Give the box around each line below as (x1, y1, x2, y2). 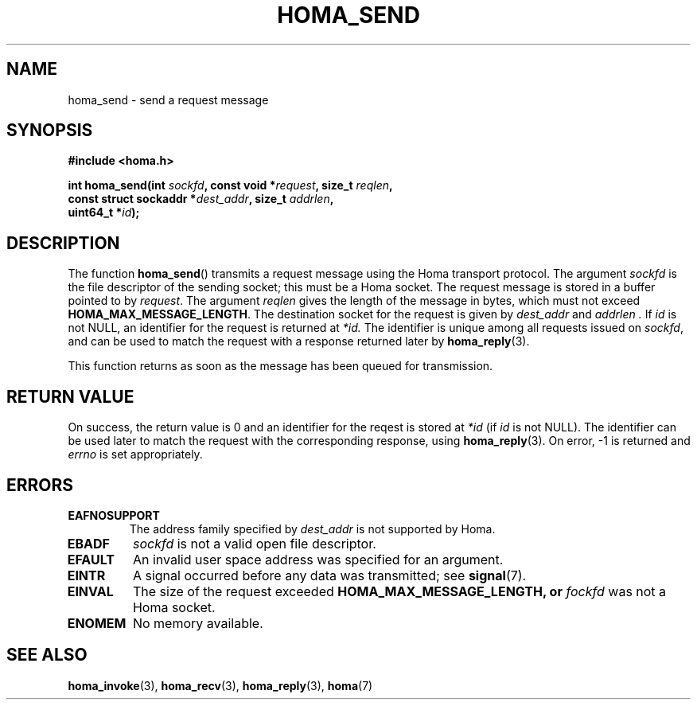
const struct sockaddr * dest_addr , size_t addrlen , (68, 192, 334, 206)
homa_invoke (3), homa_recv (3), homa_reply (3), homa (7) (68, 678, 373, 692)
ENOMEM (67, 614, 127, 631)
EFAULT (67, 551, 115, 568)
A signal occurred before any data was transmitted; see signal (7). (132, 567, 527, 583)
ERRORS (6, 474, 74, 495)
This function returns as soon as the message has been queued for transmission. (68, 359, 493, 373)
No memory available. (132, 614, 263, 631)
